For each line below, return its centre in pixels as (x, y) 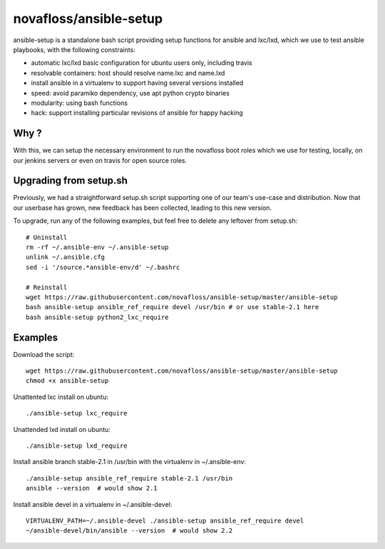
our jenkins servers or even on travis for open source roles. (100, 160)
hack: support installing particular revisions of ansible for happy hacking (137, 113)
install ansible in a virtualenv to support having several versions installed (137, 83)
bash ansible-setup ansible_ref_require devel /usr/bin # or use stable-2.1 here (173, 307)
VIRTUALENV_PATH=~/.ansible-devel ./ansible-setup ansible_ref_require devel (165, 520)
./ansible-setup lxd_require (77, 446)
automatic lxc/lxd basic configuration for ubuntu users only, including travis (142, 63)
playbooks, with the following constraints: (74, 49)
